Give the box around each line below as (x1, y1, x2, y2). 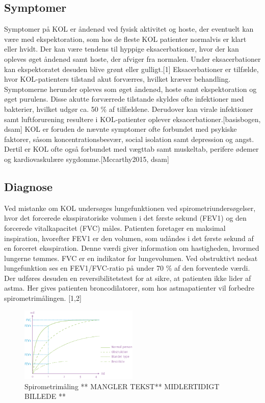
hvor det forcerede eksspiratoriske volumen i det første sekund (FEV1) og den (4, 212, 247, 223)
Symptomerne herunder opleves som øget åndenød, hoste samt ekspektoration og (4, 83, 257, 94)
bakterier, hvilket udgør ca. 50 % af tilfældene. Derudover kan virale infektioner (4, 103, 253, 114)
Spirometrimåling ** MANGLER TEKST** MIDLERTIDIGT (24, 381, 220, 391)
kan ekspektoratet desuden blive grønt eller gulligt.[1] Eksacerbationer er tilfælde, (4, 63, 259, 74)
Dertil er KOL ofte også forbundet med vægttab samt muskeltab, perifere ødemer (4, 144, 259, 154)
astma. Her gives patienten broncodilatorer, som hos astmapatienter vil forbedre (4, 282, 255, 293)
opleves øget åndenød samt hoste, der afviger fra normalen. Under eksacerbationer (4, 53, 261, 64)
